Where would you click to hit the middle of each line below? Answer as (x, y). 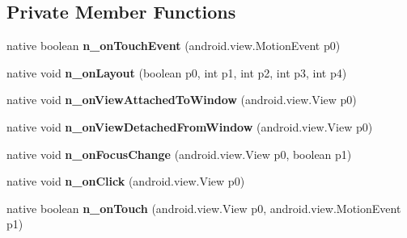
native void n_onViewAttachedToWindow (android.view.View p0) (182, 100)
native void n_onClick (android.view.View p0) (126, 181)
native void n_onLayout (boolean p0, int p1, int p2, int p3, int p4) (177, 72)
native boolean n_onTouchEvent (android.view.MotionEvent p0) (174, 46)
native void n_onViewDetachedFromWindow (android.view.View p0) (190, 126)
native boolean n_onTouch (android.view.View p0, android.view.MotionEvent (204, 208)
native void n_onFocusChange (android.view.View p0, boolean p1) (179, 154)
